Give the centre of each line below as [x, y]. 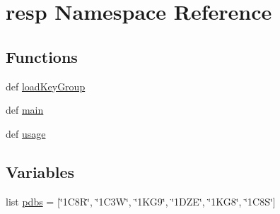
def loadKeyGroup [46, 86]
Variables [40, 171]
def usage [26, 133]
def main [25, 110]
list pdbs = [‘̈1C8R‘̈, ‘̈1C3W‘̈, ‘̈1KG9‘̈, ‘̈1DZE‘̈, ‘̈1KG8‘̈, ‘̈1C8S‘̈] [141, 201]
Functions [42, 56]
